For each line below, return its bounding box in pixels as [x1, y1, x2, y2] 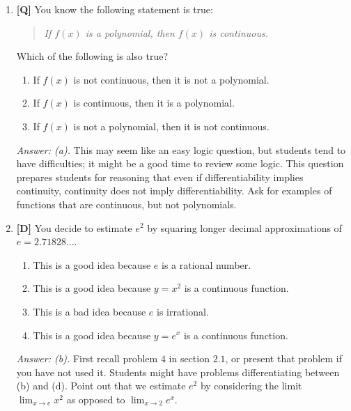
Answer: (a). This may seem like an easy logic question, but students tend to [16, 142, 346, 157]
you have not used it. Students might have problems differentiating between [16, 364, 340, 379]
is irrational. [157, 304, 209, 318]
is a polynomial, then [85, 25, 175, 40]
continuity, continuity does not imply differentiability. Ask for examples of [16, 183, 332, 198]
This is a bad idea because [33, 304, 146, 318]
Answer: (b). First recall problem [16, 351, 158, 366]
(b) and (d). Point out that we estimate [16, 378, 186, 393]
